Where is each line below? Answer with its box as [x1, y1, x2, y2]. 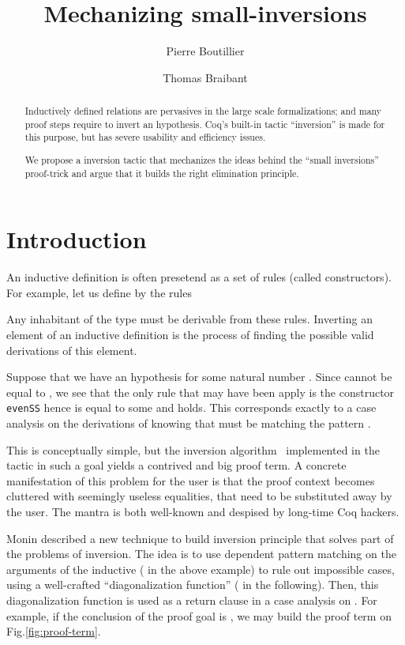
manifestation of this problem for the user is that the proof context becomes [6, 472, 375, 488]
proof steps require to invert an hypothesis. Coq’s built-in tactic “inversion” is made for [24, 117, 385, 130]
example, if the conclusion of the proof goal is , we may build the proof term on [6, 607, 392, 624]
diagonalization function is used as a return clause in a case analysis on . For [6, 591, 377, 608]
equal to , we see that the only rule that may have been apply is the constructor [6, 383, 395, 400]
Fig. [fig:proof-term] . [6, 623, 101, 639]
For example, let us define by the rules [6, 284, 192, 300]
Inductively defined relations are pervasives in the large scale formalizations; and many [24, 104, 382, 118]
